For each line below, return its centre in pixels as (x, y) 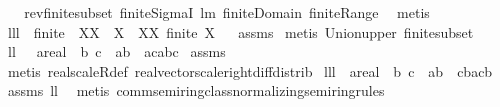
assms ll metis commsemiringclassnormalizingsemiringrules (196, 90)
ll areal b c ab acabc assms (116, 51)
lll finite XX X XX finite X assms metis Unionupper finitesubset (240, 31)
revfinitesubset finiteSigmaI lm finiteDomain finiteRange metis (227, 12)
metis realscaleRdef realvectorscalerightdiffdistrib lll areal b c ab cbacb (250, 70)
